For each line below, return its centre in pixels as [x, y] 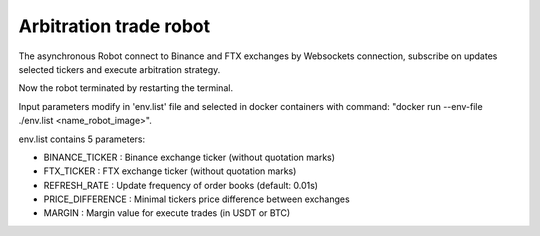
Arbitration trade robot [114, 26]
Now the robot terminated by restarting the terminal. [126, 88]
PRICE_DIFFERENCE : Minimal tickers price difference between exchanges [196, 199]
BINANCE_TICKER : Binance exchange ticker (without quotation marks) [189, 157]
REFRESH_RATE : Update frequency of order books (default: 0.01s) [181, 185]
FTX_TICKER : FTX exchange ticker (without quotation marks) [170, 171]
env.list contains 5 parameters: [82, 139]
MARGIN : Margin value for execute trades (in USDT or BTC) [167, 213]
